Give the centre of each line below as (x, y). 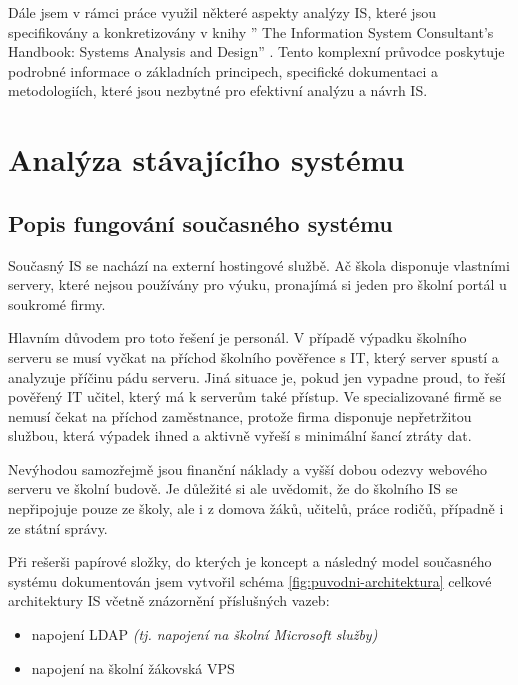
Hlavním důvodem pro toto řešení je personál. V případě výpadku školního (237, 337)
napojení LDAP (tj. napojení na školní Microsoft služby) (204, 634)
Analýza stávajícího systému (206, 159)
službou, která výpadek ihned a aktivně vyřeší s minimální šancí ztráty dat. (240, 435)
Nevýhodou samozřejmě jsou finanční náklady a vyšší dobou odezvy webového (248, 468)
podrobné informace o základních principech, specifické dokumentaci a (223, 70)
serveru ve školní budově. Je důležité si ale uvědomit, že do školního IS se (233, 488)
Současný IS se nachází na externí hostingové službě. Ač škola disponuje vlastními (259, 264)
